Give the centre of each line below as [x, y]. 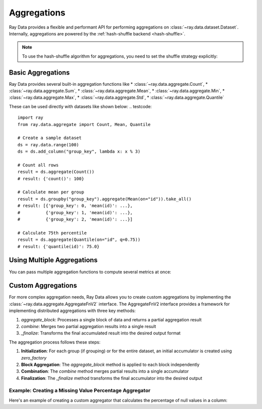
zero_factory [34, 358]
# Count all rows [38, 165]
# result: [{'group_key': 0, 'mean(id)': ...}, [75, 206]
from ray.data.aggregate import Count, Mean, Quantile [84, 124]
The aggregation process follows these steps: [55, 342]
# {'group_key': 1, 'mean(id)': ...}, [75, 212]
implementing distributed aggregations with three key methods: [72, 311]
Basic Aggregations [39, 72]
